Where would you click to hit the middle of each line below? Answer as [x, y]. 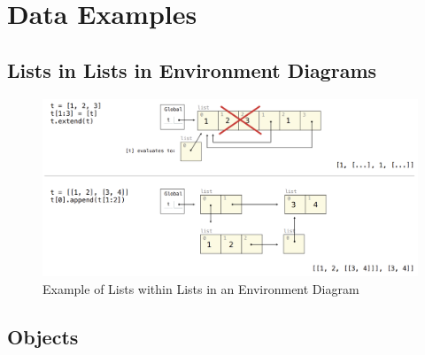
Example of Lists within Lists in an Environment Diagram [201, 288]
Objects [43, 336]
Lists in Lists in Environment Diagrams [192, 69]
